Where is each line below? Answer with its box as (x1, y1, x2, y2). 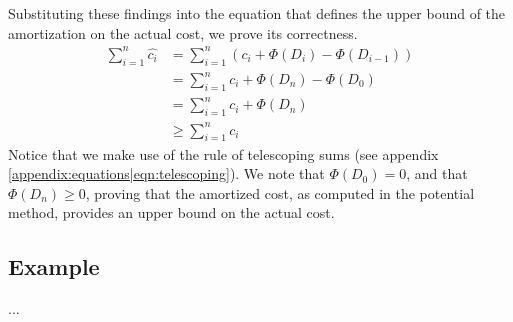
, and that (406, 163, 468, 184)
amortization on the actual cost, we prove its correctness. (8, 22, 358, 43)
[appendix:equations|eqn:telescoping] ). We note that (8, 163, 325, 184)
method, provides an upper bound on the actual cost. (8, 202, 335, 223)
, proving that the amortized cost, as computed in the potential (85, 182, 475, 203)
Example (8, 251, 100, 282)
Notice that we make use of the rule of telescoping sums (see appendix (8, 143, 439, 164)
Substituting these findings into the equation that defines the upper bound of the (8, 3, 506, 23)
